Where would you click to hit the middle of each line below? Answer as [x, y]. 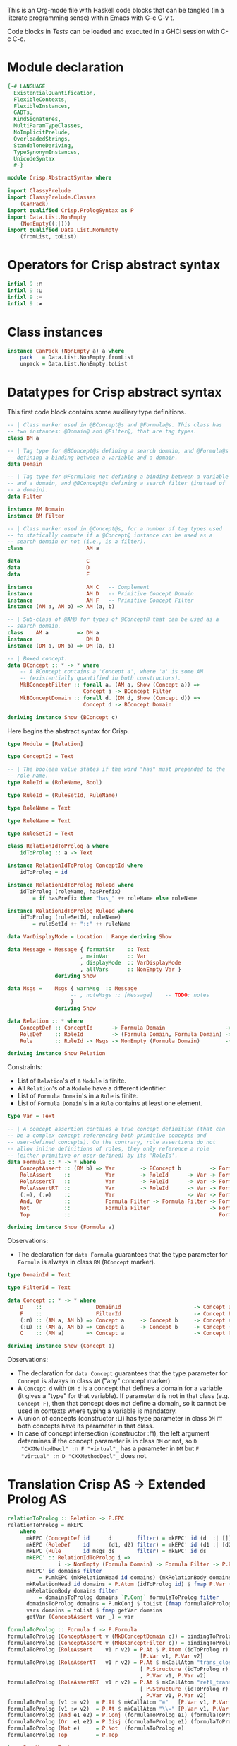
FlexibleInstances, [42, 106]
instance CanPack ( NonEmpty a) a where [66, 351]
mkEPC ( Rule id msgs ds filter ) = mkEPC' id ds [116, 1552]
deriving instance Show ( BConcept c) [63, 717]
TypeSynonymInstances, [47, 152]
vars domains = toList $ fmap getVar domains [94, 1611]
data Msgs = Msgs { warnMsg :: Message [72, 989]
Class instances [55, 332]
